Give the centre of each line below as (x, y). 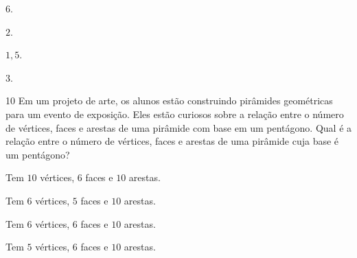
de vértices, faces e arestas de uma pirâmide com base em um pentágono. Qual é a (179, 127)
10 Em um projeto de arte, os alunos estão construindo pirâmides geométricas (169, 101)
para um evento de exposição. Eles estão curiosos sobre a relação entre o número (175, 114)
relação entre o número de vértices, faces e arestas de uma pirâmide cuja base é (172, 141)
